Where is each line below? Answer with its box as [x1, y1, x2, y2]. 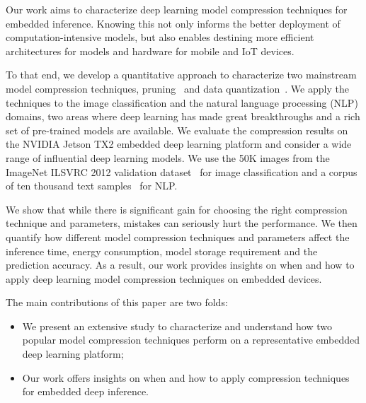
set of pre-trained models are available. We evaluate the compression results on [6, 122, 348, 137]
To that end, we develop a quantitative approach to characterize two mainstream [6, 67, 357, 82]
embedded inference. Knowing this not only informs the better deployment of [6, 16, 341, 30]
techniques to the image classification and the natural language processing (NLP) [6, 95, 358, 110]
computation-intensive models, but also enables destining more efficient [6, 30, 314, 45]
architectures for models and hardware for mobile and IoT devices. [6, 43, 294, 58]
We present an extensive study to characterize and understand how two [22, 318, 332, 333]
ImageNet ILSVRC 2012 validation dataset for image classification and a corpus [6, 164, 358, 179]
